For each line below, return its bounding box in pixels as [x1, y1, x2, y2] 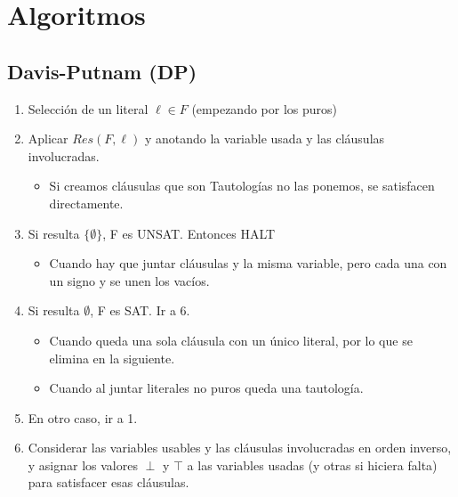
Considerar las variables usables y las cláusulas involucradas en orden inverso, [28, 438, 452, 457]
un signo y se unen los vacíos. [49, 271, 210, 289]
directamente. [49, 193, 124, 212]
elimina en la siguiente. [49, 348, 175, 367]
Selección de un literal [28, 99, 149, 118]
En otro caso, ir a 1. [28, 408, 138, 427]
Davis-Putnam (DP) [7, 57, 197, 85]
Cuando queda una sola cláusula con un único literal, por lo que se [49, 330, 413, 349]
